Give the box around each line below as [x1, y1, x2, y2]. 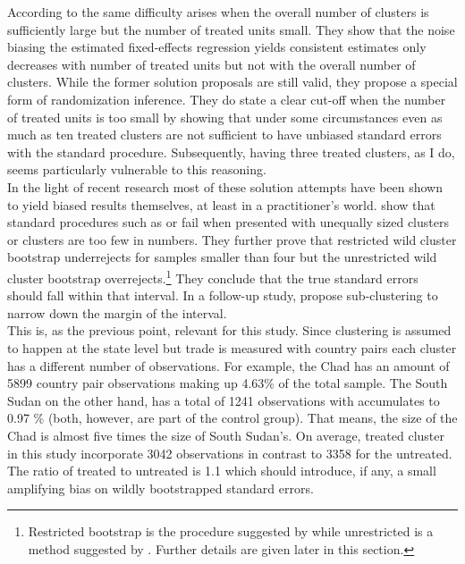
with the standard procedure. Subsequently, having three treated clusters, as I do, [7, 142, 455, 161]
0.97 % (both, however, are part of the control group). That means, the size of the [7, 408, 458, 427]
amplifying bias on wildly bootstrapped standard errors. [7, 478, 314, 497]
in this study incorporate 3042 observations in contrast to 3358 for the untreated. [7, 443, 452, 462]
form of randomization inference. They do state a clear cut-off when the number [7, 89, 446, 108]
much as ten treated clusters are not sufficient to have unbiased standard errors [7, 125, 442, 144]
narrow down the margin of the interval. [7, 303, 227, 322]
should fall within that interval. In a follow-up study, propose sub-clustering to [7, 286, 438, 305]
